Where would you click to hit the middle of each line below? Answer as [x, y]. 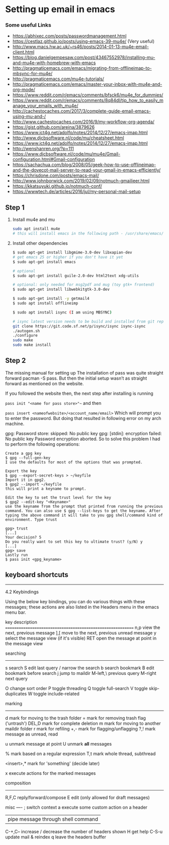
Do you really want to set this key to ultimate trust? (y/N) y [74, 542]
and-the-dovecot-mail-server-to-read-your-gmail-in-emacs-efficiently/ [87, 170]
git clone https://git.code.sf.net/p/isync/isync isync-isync [79, 326]
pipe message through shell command [53, 819]
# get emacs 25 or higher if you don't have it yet [68, 257]
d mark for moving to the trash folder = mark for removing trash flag [75, 718]
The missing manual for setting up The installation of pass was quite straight [84, 373]
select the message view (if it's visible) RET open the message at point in [81, 638]
